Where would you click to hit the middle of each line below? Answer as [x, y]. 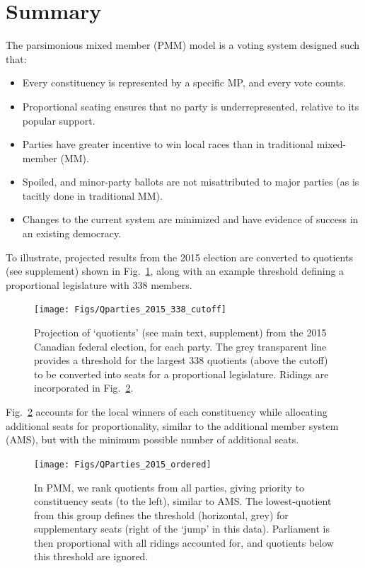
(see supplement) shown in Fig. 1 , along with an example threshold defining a [175, 271]
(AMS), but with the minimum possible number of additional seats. [152, 439]
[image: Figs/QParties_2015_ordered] [123, 464]
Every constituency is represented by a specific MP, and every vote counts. [184, 83]
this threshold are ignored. [91, 556]
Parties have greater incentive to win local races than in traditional [168, 144]
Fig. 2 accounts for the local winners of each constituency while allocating [167, 412]
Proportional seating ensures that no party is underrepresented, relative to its [191, 106]
